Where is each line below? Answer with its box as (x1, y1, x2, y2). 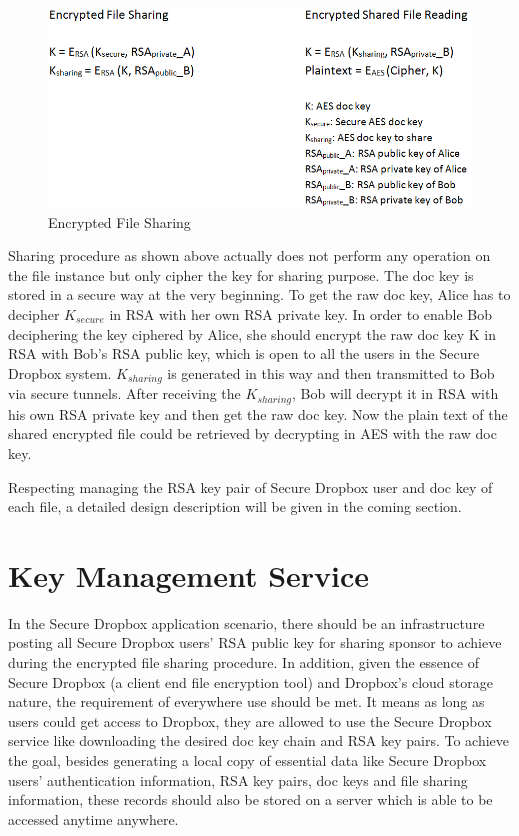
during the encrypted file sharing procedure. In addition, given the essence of (8, 652, 480, 672)
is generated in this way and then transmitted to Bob (167, 362, 495, 383)
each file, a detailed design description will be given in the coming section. (8, 496, 462, 517)
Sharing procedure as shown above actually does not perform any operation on (8, 245, 491, 266)
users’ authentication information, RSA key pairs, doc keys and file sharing (8, 769, 468, 790)
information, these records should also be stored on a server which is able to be (8, 789, 493, 810)
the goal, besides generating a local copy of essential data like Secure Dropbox (8, 749, 487, 770)
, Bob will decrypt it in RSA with (292, 383, 499, 404)
